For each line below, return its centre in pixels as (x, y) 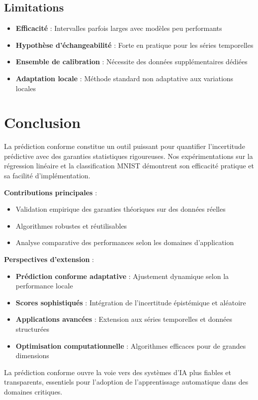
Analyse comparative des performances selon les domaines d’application (125, 242)
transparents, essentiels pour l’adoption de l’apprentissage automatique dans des (126, 382)
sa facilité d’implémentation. (47, 176)
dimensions (32, 355)
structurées (32, 329)
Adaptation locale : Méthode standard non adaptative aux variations (125, 78)
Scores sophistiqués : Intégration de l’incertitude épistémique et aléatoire (131, 302)
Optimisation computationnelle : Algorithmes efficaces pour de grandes (131, 345)
